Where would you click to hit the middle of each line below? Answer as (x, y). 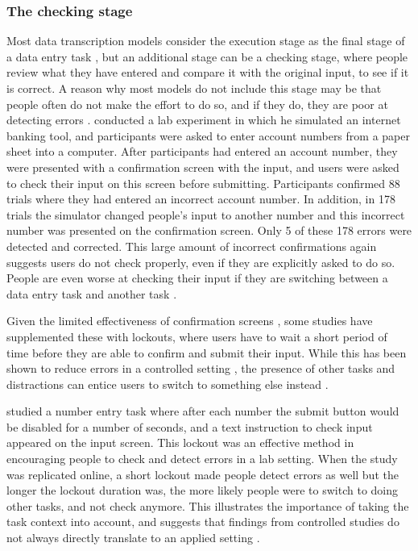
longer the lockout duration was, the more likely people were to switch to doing (203, 490)
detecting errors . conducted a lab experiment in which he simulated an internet (204, 120)
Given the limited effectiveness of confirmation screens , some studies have (190, 321)
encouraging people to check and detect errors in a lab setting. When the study (202, 459)
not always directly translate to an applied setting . (133, 538)
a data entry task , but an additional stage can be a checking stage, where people (207, 56)
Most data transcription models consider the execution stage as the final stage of (206, 41)
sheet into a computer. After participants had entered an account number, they (202, 151)
